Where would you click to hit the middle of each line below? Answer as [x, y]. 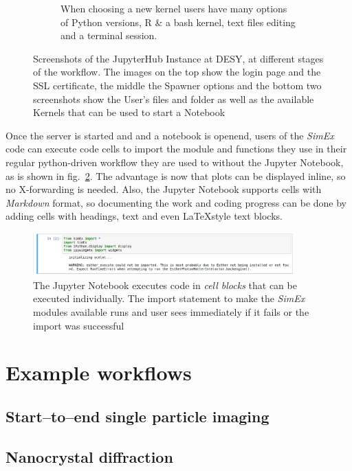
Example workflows [99, 372]
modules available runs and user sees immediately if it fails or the [171, 311]
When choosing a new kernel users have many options [174, 8]
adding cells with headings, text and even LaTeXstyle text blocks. [144, 216]
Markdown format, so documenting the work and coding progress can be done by [176, 202]
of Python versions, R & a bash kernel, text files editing [178, 22]
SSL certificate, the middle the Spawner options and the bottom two [177, 85]
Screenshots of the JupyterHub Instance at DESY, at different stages [178, 58]
